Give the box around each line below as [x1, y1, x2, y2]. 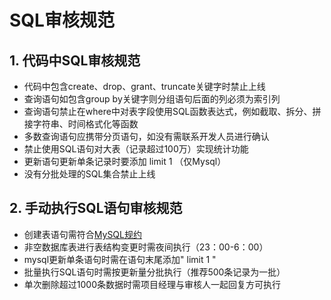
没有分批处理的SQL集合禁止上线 [23, 168, 156, 180]
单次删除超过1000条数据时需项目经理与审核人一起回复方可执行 [23, 278, 281, 290]
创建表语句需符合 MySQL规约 [23, 228, 142, 240]
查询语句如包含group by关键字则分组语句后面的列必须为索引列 [23, 93, 281, 105]
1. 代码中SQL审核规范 [9, 52, 141, 69]
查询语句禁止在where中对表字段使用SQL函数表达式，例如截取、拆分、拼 [23, 106, 322, 117]
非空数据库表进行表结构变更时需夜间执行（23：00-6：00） [23, 241, 269, 253]
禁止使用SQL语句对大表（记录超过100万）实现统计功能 [23, 143, 249, 155]
